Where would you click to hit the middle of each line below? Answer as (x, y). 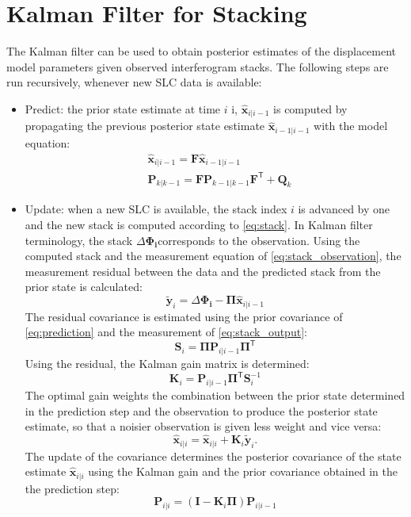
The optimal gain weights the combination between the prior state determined (215, 395)
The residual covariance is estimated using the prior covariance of (184, 316)
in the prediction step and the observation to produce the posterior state (201, 410)
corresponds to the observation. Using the (259, 240)
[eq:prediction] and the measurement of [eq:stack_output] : (166, 332)
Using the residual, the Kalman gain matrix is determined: (167, 364)
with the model (351, 126)
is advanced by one (344, 209)
